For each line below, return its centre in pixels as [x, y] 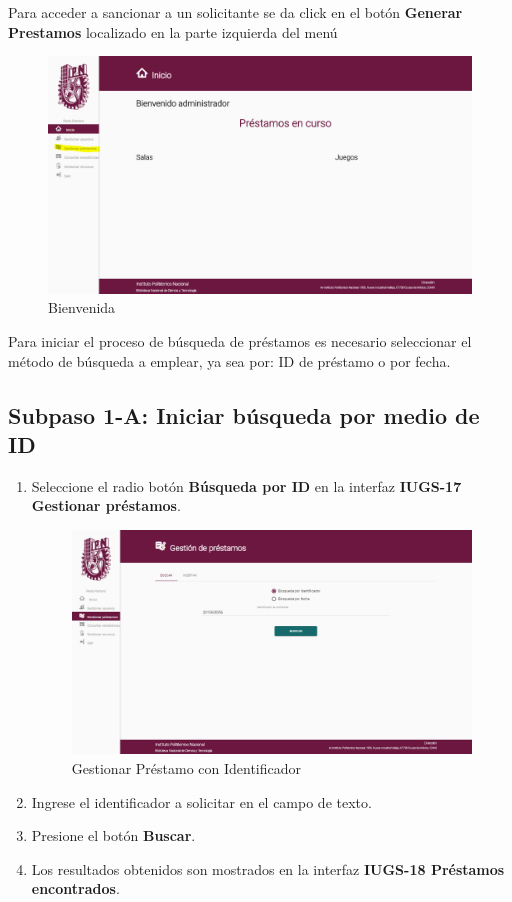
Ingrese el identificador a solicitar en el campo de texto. [201, 801]
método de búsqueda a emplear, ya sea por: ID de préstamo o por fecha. [229, 360]
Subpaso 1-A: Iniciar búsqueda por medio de [244, 414]
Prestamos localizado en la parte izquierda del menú [173, 31]
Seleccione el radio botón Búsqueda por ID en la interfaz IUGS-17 [246, 485]
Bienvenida [82, 307]
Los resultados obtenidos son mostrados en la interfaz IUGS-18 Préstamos [268, 868]
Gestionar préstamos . [106, 505]
